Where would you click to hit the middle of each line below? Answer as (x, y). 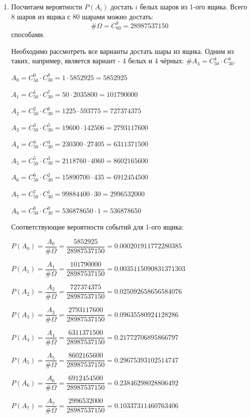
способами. (28, 34)
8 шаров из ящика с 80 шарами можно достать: (82, 16)
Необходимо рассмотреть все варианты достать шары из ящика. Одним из (123, 51)
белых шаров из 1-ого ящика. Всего (193, 6)
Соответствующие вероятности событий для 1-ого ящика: (97, 227)
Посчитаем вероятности (47, 6)
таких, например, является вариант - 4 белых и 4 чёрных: (98, 61)
